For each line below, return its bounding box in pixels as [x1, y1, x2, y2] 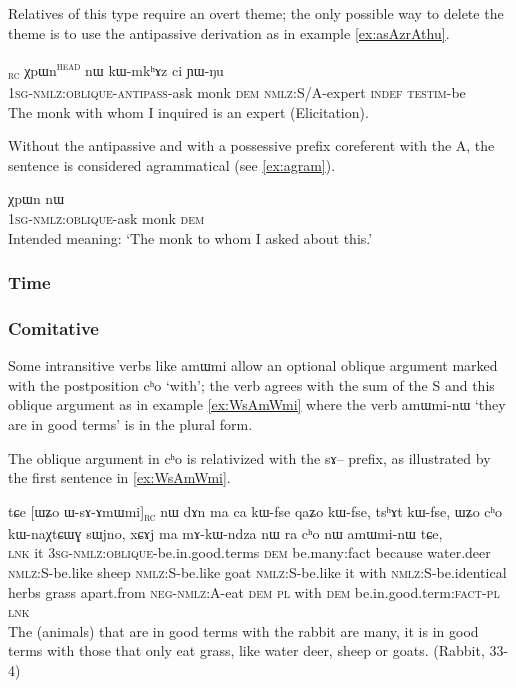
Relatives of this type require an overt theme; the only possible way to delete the [8, 3, 504, 23]
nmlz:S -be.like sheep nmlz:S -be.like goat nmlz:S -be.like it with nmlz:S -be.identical [8, 562, 507, 583]
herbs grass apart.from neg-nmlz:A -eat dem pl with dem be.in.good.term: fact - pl [8, 581, 500, 602]
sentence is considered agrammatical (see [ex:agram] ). [8, 154, 336, 175]
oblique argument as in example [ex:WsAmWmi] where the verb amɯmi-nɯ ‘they [8, 394, 506, 415]
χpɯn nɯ [8, 188, 65, 209]
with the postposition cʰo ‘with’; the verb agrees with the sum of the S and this [8, 374, 495, 395]
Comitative [8, 315, 99, 340]
